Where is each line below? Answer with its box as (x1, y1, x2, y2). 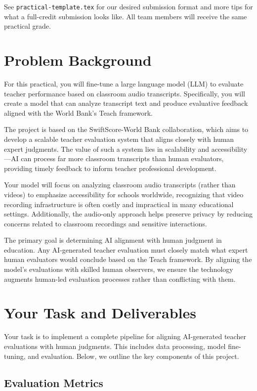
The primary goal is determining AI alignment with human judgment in (4, 235, 222, 245)
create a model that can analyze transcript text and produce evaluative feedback (4, 98, 248, 108)
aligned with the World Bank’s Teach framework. (4, 107, 153, 118)
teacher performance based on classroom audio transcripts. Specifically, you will (4, 88, 245, 98)
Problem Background (4, 50, 152, 70)
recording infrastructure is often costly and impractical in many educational (4, 199, 234, 209)
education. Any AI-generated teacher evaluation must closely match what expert (4, 244, 248, 255)
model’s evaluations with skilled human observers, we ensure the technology (4, 264, 233, 274)
